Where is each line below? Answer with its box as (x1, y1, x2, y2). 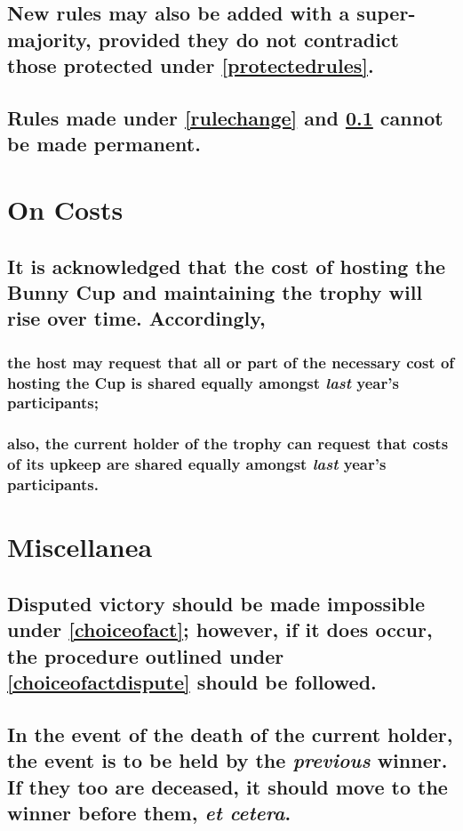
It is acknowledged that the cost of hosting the (7, 252, 446, 279)
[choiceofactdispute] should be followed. (7, 667, 377, 695)
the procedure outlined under (7, 641, 284, 669)
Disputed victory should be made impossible (7, 589, 426, 617)
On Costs (7, 190, 124, 227)
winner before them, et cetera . (7, 798, 291, 826)
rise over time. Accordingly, (7, 304, 266, 332)
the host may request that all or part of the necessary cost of (7, 351, 455, 373)
